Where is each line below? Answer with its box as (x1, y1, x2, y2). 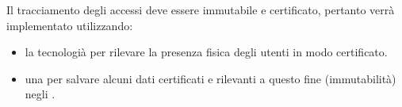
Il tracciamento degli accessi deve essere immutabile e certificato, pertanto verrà (6, 2, 395, 17)
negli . (25, 86, 56, 102)
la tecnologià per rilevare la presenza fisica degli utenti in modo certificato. (25, 44, 388, 60)
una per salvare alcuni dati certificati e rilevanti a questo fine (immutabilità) (25, 70, 396, 86)
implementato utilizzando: (6, 17, 133, 33)
